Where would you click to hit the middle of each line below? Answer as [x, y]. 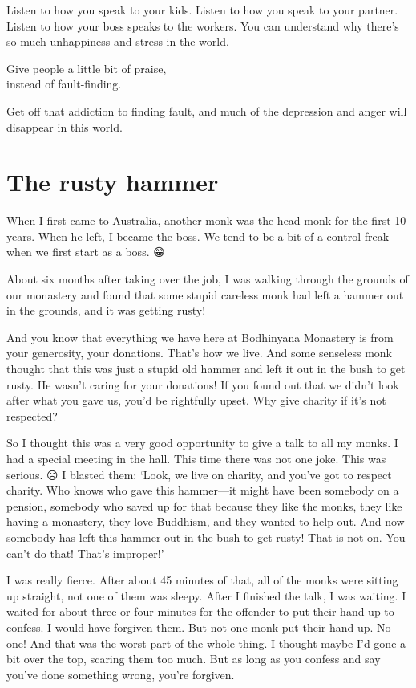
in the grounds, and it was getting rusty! [106, 310]
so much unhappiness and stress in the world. [118, 41]
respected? [32, 415]
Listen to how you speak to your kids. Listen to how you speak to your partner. [202, 10]
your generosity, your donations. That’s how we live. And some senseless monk [199, 353]
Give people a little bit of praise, [87, 68]
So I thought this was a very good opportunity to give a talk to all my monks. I [202, 443]
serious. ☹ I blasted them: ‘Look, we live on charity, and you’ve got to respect [199, 474]
